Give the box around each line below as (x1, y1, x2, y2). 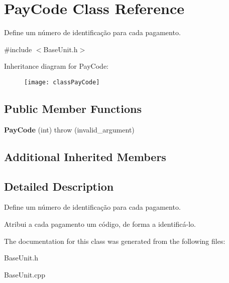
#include (4, 44, 32, 54)
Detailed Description (4, 178, 114, 194)
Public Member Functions (4, 100, 142, 116)
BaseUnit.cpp (4, 269, 45, 279)
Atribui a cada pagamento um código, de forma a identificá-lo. (4, 218, 196, 229)
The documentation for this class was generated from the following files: (4, 235, 225, 246)
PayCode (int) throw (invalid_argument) (4, 124, 135, 134)
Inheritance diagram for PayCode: (4, 61, 108, 71)
